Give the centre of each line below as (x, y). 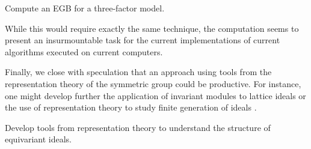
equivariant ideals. (38, 139)
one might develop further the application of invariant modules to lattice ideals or (155, 95)
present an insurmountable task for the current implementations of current (143, 40)
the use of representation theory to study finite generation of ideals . (131, 107)
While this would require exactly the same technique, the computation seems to (152, 28)
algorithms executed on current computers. (84, 51)
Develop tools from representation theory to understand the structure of (138, 127)
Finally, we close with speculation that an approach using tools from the (138, 72)
